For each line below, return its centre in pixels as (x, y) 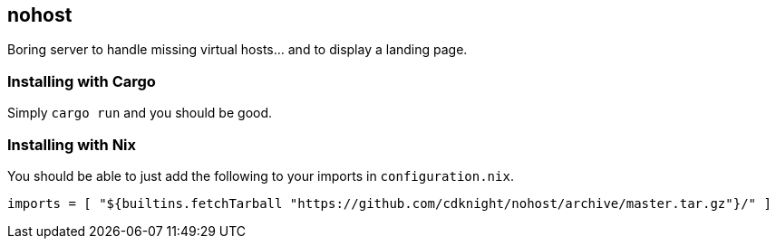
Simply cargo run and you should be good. (140, 113)
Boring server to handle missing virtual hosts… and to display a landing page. (238, 50)
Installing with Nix (72, 144)
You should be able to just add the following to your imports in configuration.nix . (261, 175)
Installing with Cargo (82, 81)
